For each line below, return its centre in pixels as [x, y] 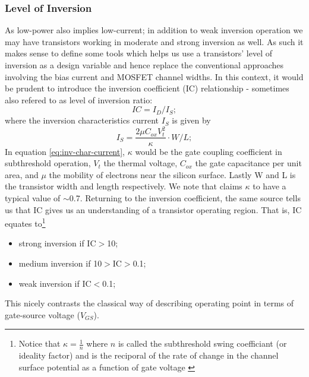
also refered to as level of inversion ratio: [79, 99]
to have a [269, 186]
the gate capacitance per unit [248, 163]
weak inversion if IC [55, 283]
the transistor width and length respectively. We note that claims [124, 186]
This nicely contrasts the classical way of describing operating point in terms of [149, 303]
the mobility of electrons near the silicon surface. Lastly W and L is [172, 174]
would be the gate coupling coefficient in [209, 151]
